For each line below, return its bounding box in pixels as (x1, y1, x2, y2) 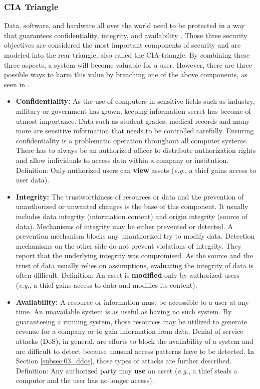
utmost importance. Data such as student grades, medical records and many (16, 115, 250, 126)
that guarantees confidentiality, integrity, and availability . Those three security (4, 30, 247, 40)
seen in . (4, 79, 30, 89)
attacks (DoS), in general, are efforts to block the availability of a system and (16, 336, 253, 346)
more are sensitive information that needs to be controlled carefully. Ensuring (16, 125, 254, 136)
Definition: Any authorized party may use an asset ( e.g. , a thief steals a (16, 365, 237, 375)
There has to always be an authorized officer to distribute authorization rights (16, 145, 256, 155)
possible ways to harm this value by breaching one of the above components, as (4, 69, 247, 80)
